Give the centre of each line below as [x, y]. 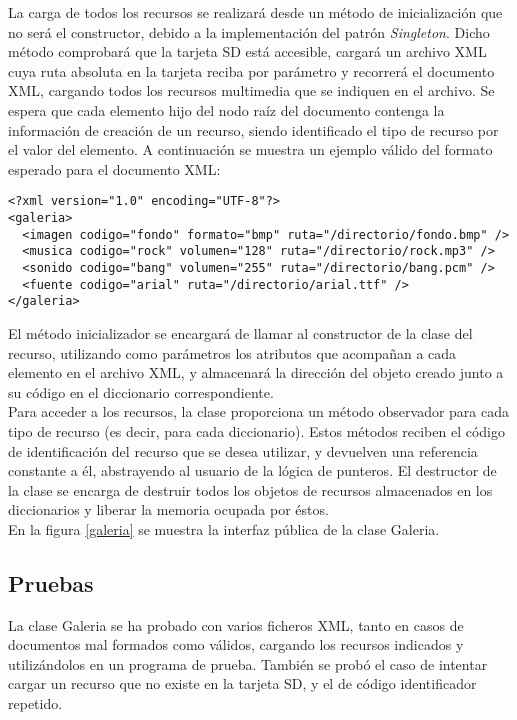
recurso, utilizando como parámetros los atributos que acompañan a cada [232, 352]
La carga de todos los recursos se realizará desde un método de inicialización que [255, 12]
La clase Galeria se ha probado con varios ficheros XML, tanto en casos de [236, 624]
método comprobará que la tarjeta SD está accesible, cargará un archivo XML [247, 51]
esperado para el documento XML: [114, 168]
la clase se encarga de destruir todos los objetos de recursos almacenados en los [250, 489]
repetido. [35, 703]
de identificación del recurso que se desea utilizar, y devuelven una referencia [243, 450]
